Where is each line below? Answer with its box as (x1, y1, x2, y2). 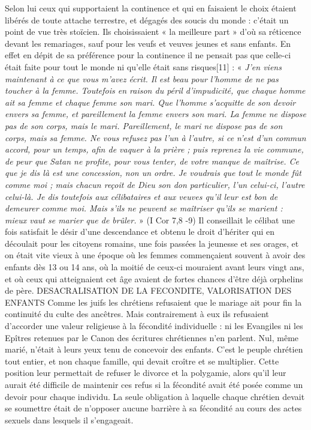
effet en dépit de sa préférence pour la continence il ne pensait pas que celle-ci (5, 49, 291, 61)
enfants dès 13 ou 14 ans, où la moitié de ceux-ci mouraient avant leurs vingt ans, (5, 261, 304, 273)
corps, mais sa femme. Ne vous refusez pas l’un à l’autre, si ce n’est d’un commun (5, 131, 306, 144)
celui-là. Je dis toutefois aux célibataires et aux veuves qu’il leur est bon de (5, 190, 278, 202)
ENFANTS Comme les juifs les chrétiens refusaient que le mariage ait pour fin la (5, 295, 302, 308)
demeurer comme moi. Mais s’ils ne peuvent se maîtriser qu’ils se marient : (5, 202, 283, 214)
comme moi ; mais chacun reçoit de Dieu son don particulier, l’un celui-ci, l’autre (5, 178, 305, 190)
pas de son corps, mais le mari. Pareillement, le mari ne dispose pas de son (5, 119, 283, 132)
